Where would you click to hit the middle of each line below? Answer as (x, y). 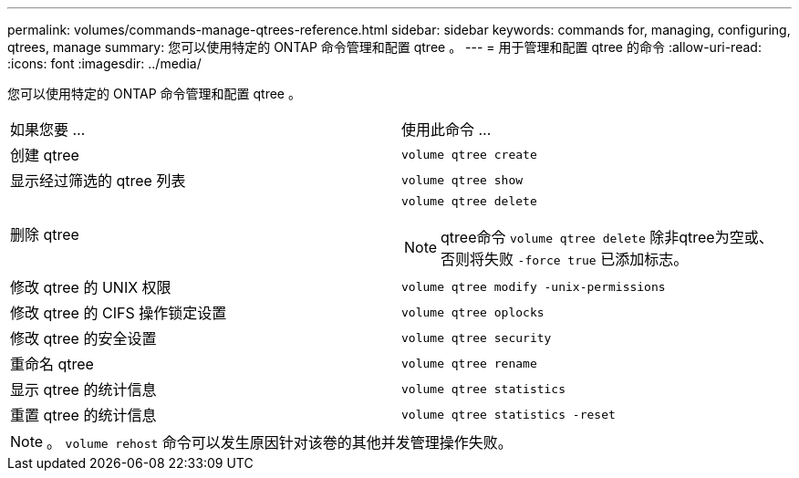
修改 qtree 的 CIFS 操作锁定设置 (119, 313)
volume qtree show (462, 180)
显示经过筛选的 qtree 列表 (98, 181)
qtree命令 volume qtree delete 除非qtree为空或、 (607, 237)
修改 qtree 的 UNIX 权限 (91, 287)
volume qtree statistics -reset (508, 414)
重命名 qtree (52, 364)
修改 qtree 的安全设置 (83, 338)
